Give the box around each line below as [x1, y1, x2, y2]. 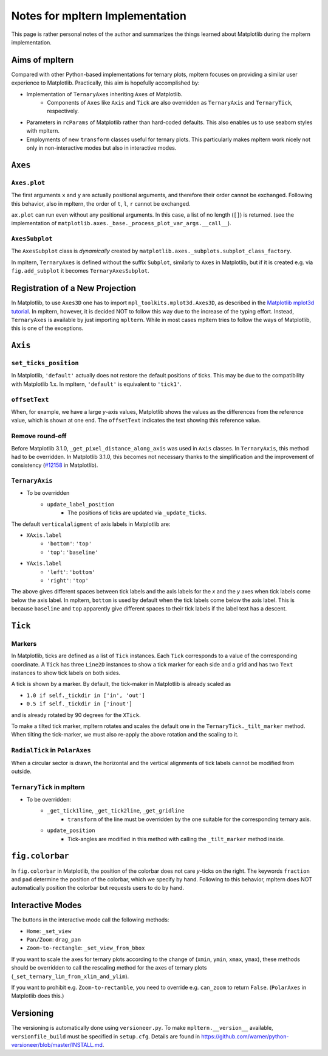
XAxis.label [26, 532, 62, 539]
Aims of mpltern [11, 55, 74, 65]
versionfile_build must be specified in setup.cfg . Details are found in [11, 1032, 200, 1040]
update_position [47, 827, 95, 834]
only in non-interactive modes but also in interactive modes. [26, 144, 177, 152]
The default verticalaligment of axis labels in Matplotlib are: [11, 520, 171, 528]
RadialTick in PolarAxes [11, 746, 91, 755]
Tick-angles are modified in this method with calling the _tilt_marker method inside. [67, 835, 285, 842]
